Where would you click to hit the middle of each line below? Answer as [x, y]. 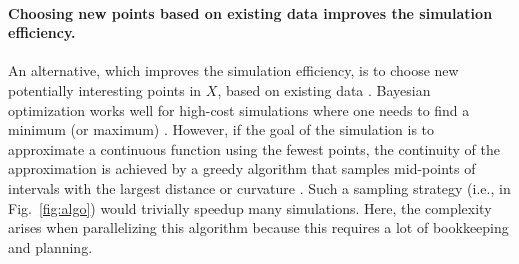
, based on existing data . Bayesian [324, 89]
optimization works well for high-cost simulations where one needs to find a [239, 109]
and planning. [50, 246]
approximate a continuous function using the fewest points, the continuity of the [254, 148]
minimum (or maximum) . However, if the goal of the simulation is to [221, 129]
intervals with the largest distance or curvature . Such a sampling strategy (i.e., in [259, 187]
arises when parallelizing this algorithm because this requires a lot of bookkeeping [258, 227]
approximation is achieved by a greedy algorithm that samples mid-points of [242, 168]
